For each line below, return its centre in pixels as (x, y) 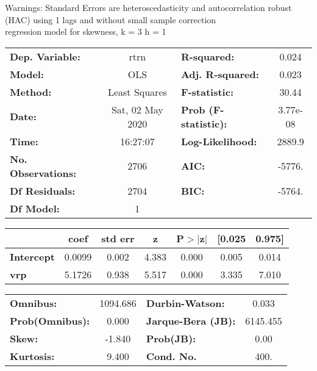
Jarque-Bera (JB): (191, 320)
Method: (31, 92)
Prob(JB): (171, 338)
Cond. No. (171, 356)
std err (118, 238)
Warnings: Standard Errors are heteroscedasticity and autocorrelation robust (148, 7)
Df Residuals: (43, 190)
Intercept (32, 256)
